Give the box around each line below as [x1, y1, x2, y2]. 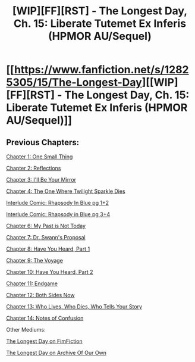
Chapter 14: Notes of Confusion [6, 314, 84, 322]
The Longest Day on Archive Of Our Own [6, 349, 107, 356]
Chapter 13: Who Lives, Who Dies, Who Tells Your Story [6, 303, 143, 310]
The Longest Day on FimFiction [6, 338, 83, 345]
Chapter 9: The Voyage [6, 257, 64, 264]
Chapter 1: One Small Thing [6, 153, 73, 160]
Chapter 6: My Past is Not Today [6, 222, 86, 229]
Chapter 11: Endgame [6, 280, 58, 287]
